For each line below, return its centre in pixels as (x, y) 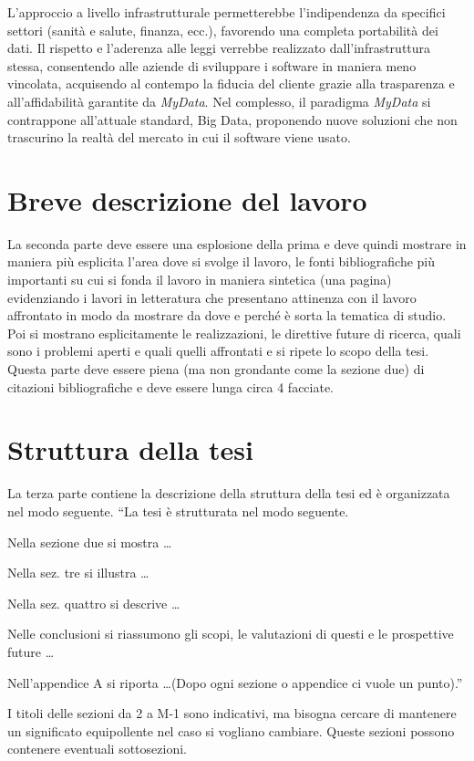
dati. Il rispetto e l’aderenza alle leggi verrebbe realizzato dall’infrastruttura (219, 48)
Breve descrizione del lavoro (187, 199)
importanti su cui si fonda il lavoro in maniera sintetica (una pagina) (200, 280)
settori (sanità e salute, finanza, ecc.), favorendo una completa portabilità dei (223, 30)
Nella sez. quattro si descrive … (94, 603)
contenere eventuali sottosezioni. (97, 749)
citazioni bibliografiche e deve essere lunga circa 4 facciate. (171, 386)
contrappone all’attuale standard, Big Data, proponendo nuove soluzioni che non (232, 119)
